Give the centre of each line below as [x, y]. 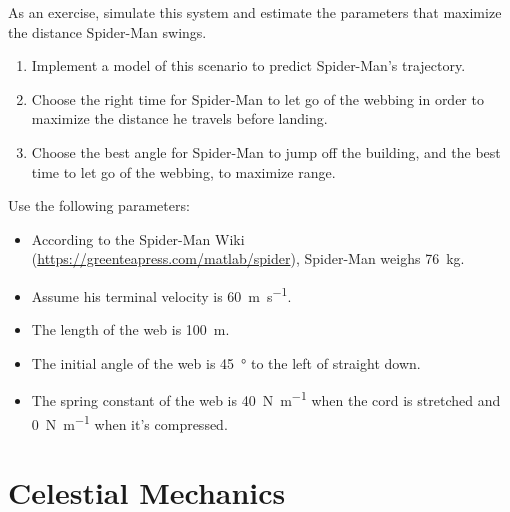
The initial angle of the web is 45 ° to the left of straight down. [226, 362]
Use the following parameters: [99, 205]
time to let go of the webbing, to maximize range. [183, 171]
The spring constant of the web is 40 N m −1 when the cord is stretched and [266, 399]
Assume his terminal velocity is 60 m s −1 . [161, 294]
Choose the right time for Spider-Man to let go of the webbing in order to [257, 98]
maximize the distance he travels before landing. [179, 118]
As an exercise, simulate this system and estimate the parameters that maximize [255, 12]
